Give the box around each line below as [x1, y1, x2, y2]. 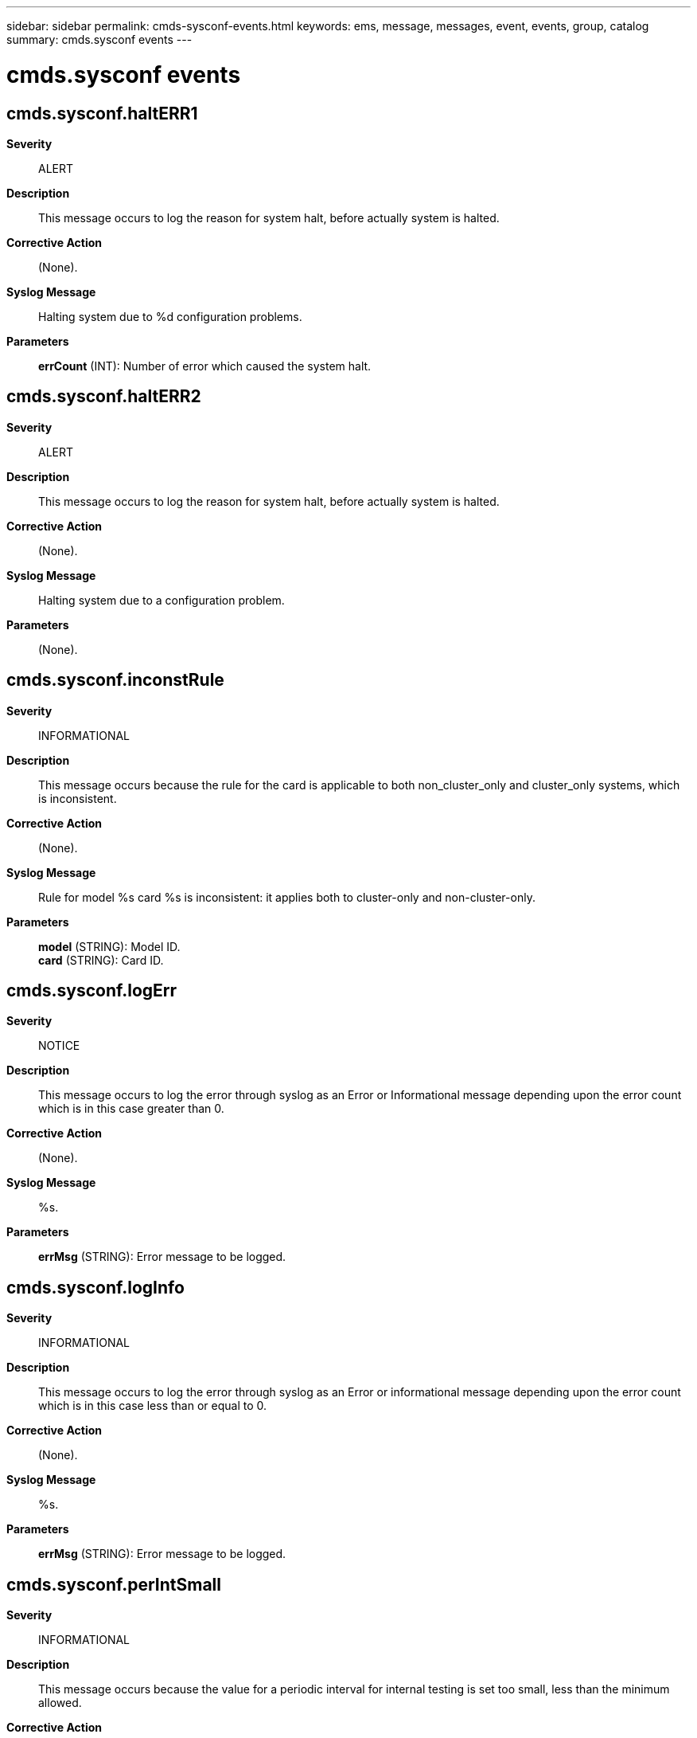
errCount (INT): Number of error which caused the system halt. [38, 358, 372, 373]
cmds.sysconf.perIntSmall [6, 1574, 221, 1595]
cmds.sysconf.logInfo [6, 1277, 185, 1298]
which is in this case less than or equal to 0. [38, 1399, 267, 1413]
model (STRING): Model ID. [38, 939, 181, 953]
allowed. [38, 1696, 82, 1710]
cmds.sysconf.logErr [6, 981, 177, 1001]
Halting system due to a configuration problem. [38, 593, 285, 607]
